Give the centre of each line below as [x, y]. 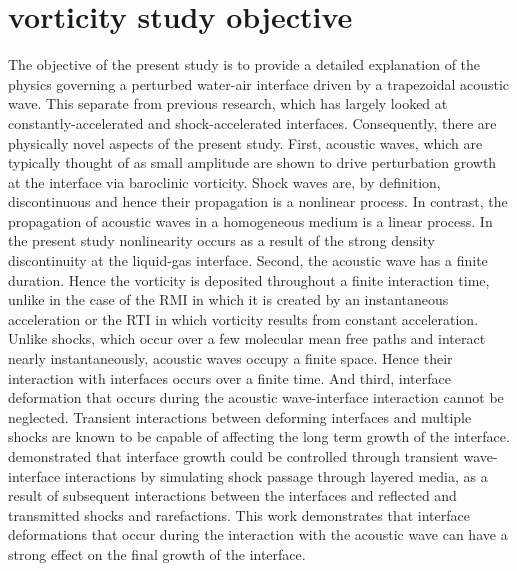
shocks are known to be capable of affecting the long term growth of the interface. [259, 436]
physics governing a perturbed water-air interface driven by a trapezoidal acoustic [259, 83]
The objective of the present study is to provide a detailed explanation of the [244, 64]
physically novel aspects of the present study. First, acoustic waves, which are [245, 142]
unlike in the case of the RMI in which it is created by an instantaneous [228, 299]
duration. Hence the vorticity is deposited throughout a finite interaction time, [249, 279]
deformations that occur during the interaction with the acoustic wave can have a [258, 534]
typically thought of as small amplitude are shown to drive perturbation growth [252, 162]
